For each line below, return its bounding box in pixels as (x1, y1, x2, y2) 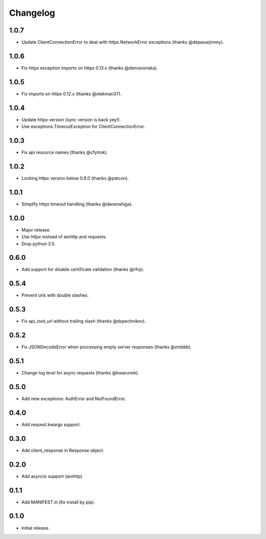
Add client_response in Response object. (21, 447, 104, 453)
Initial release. (21, 525, 50, 531)
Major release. (21, 227, 51, 233)
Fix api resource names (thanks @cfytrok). (21, 149, 108, 155)
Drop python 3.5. (21, 240, 56, 246)
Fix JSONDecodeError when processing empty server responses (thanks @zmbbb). (21, 344, 192, 350)
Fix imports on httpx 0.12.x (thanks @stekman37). (21, 91, 122, 97)
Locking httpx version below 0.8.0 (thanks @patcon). (21, 175, 129, 181)
